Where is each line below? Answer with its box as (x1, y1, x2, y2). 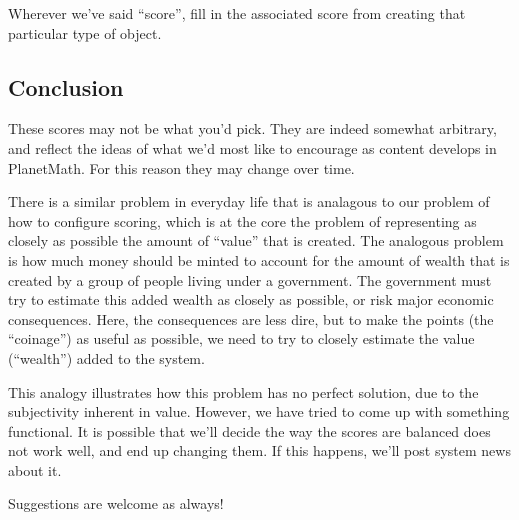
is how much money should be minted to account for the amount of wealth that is (8, 249, 510, 270)
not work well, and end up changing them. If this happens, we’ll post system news (8, 440, 511, 461)
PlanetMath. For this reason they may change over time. (8, 157, 355, 178)
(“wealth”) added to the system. (8, 347, 205, 368)
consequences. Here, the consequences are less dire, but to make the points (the (8, 308, 494, 329)
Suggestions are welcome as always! (8, 493, 224, 514)
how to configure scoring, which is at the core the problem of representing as (8, 210, 477, 231)
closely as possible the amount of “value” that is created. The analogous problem (8, 230, 504, 251)
